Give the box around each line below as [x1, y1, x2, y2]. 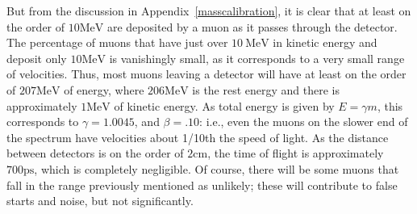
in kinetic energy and [273, 34, 377, 51]
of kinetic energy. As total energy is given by [114, 97, 335, 114]
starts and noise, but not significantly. [6, 192, 194, 209]
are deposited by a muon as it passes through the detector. [106, 18, 398, 35]
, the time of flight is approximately [207, 145, 384, 162]
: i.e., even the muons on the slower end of [199, 113, 408, 130]
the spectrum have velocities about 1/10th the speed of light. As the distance [6, 128, 389, 145]
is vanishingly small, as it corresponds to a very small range [109, 49, 405, 66]
